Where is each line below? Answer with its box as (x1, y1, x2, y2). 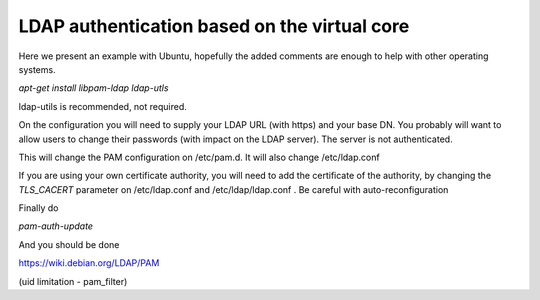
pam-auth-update (18, 220, 94, 232)
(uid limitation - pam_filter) (18, 275, 128, 287)
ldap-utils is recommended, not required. (18, 100, 187, 112)
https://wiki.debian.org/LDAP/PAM (18, 257, 160, 269)
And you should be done (18, 238, 120, 250)
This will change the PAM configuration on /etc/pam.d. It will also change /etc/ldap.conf (18, 151, 380, 163)
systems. (18, 63, 56, 75)
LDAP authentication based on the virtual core (18, 15, 410, 37)
